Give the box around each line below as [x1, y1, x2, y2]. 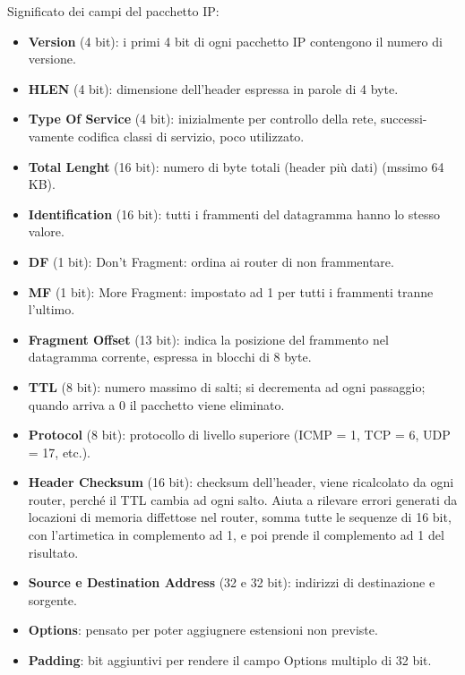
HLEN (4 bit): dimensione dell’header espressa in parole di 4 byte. [28, 79, 399, 98]
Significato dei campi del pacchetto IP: [7, 2, 220, 20]
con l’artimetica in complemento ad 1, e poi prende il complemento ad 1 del [28, 525, 444, 544]
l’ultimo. [28, 300, 75, 319]
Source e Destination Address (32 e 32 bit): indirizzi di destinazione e [28, 573, 435, 592]
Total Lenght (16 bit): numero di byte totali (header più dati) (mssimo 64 [28, 157, 444, 175]
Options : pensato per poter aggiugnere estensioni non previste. [28, 620, 378, 639]
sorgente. [28, 590, 77, 609]
